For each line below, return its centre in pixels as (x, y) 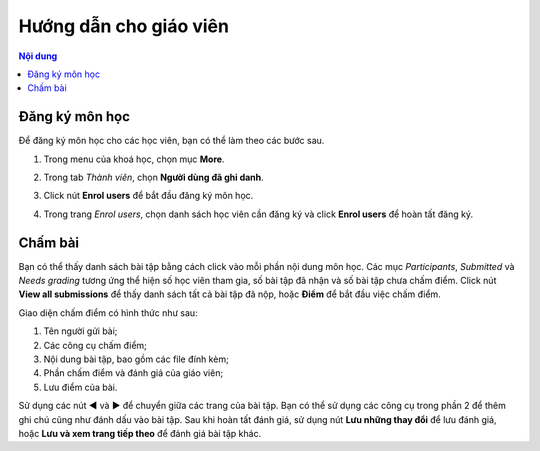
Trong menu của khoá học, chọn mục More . (134, 159)
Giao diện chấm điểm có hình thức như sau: (108, 312)
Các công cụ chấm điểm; (95, 345)
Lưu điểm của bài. (80, 387)
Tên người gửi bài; (80, 331)
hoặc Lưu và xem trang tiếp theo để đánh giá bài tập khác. (140, 433)
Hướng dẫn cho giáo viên (124, 26)
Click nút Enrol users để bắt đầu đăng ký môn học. (148, 196)
